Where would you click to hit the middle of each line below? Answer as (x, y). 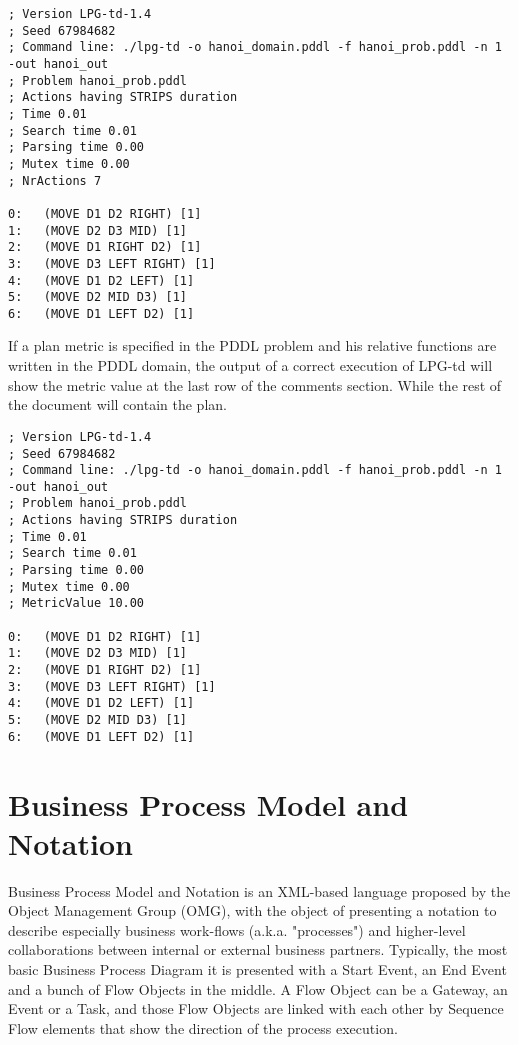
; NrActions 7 (55, 180)
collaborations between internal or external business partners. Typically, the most (258, 949)
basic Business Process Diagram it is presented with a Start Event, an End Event (257, 969)
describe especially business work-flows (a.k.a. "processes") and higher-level (237, 929)
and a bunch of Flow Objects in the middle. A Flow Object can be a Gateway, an (258, 988)
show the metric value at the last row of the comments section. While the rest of (255, 384)
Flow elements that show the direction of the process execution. (203, 1027)
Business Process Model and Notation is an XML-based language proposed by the (259, 890)
